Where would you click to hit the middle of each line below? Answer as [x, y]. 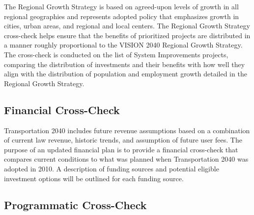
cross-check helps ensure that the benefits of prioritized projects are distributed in [127, 35]
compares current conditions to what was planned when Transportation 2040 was [126, 159]
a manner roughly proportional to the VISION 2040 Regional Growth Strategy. [123, 45]
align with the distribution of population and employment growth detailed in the [126, 74]
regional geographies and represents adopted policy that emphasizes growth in [122, 16]
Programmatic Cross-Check [75, 204]
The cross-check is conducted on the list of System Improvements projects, [116, 54]
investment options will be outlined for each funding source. [94, 178]
